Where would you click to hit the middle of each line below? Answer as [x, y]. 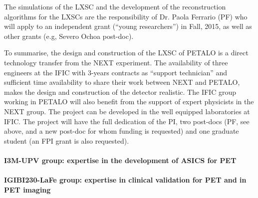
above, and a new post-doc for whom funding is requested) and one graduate [122, 131]
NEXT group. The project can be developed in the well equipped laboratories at [127, 111]
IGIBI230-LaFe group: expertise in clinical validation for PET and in [125, 180]
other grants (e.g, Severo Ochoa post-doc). [69, 36]
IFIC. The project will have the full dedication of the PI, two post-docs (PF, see [127, 121]
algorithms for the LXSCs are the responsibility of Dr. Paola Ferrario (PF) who [126, 16]
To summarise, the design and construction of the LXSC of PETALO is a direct [126, 53]
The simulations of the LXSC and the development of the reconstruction [115, 6]
